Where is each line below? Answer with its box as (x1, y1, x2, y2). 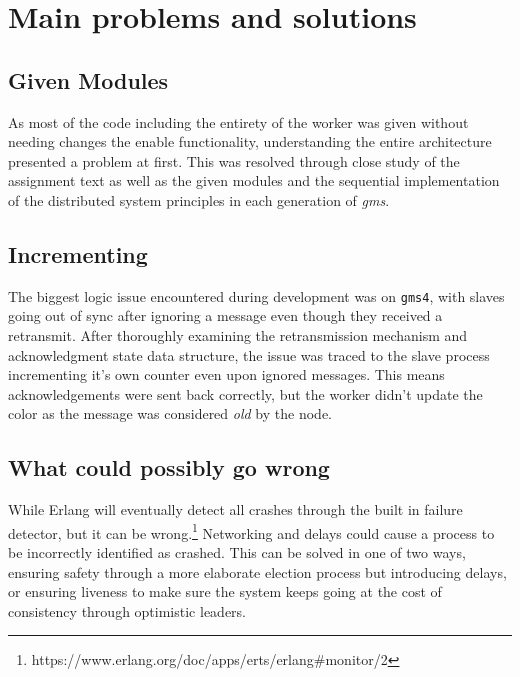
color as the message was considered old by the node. (8, 403, 332, 424)
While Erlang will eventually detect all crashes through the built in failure (8, 499, 463, 520)
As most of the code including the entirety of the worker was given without (8, 111, 469, 132)
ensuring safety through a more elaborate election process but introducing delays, (8, 561, 507, 582)
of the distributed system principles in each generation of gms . (8, 189, 390, 210)
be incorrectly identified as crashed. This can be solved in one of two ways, (8, 542, 466, 563)
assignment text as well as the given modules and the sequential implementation (8, 170, 500, 191)
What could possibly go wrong (8, 452, 330, 483)
